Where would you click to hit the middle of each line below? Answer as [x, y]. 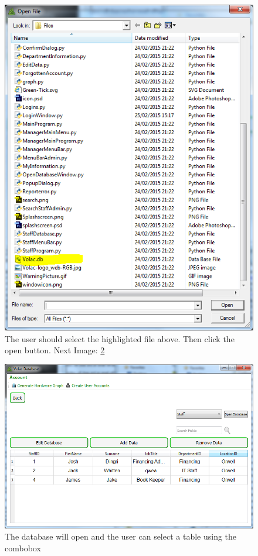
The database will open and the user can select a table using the [121, 536]
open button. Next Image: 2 [55, 350]
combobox [23, 548]
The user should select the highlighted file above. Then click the [120, 338]
